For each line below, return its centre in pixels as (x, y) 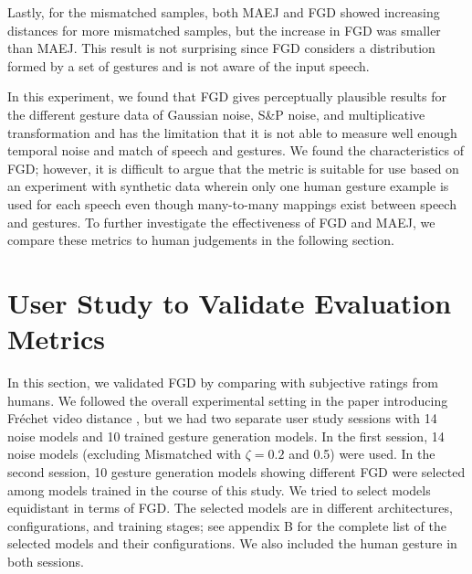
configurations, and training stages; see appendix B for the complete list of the (227, 525)
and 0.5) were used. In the (362, 454)
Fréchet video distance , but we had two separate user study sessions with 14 (222, 418)
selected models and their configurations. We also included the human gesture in (232, 543)
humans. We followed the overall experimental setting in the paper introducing (228, 400)
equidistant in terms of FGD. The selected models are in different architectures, (230, 508)
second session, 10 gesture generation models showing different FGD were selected (236, 472)
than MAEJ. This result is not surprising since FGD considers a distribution (221, 48)
